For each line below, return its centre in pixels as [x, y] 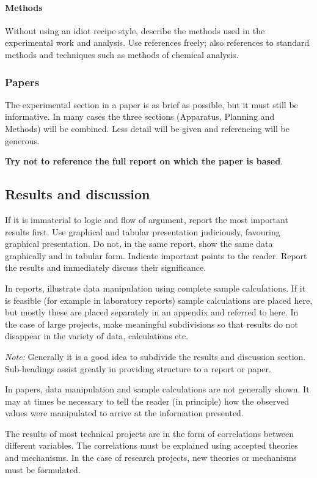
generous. [22, 140]
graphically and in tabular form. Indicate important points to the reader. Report [156, 255]
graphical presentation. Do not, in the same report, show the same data [139, 244]
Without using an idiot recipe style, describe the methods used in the [135, 30]
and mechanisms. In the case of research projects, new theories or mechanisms [151, 458]
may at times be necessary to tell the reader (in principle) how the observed [147, 401]
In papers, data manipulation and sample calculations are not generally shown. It [157, 389]
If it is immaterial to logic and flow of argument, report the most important [147, 219]
